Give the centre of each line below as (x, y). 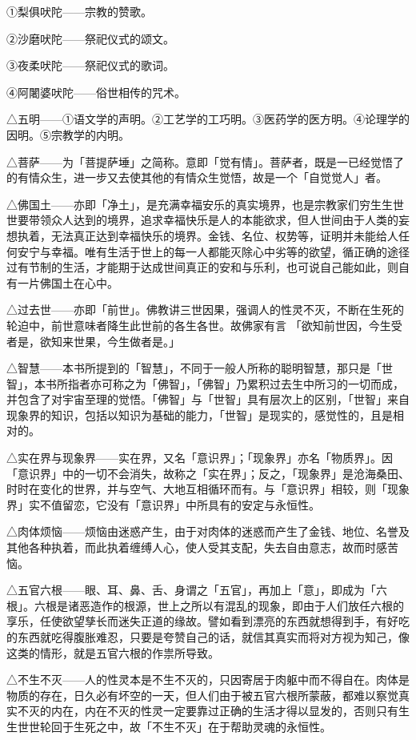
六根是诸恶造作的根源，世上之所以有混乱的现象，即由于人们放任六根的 (219, 605)
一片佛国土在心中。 (68, 282)
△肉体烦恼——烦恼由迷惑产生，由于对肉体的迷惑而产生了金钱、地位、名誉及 (208, 531)
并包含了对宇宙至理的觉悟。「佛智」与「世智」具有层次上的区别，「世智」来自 (208, 399)
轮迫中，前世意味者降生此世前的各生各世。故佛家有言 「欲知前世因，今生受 (204, 325)
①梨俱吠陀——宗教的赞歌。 (79, 11)
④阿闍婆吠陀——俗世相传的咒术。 (96, 92)
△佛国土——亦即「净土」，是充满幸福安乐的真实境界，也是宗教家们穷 (188, 204)
